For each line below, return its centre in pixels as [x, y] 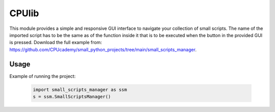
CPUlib [24, 13]
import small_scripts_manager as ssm [80, 89]
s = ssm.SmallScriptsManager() [72, 97]
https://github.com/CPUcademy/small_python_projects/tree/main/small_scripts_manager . [103, 49]
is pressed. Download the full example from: [56, 43]
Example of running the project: [43, 76]
